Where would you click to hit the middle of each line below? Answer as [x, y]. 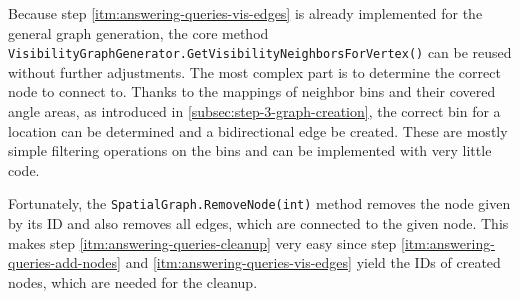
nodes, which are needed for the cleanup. [133, 281]
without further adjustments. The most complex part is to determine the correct [254, 71]
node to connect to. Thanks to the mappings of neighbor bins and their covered [252, 91]
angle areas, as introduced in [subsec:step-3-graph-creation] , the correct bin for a [254, 111]
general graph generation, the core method [138, 32]
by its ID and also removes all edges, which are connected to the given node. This [258, 223]
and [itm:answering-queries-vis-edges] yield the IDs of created [313, 262]
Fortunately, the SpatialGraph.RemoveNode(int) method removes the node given [259, 203]
